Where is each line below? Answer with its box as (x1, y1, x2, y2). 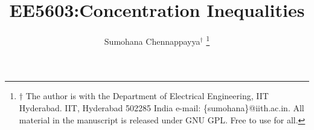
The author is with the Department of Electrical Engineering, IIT (25, 89, 269, 102)
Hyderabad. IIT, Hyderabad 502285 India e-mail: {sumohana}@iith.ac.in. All (19, 101, 304, 114)
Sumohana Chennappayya (104, 34, 200, 47)
